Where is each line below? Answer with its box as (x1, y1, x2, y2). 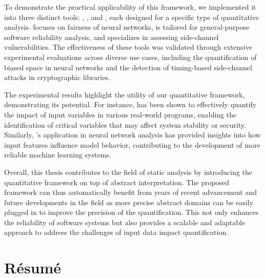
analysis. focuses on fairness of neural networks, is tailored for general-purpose (4, 22, 250, 32)
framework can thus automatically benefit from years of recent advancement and (4, 187, 257, 197)
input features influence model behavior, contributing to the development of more (4, 139, 260, 150)
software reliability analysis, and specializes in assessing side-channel (4, 31, 219, 42)
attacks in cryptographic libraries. (4, 72, 110, 83)
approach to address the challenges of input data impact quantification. (4, 227, 229, 237)
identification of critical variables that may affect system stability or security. (4, 119, 246, 130)
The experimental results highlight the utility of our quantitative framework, (4, 89, 245, 100)
